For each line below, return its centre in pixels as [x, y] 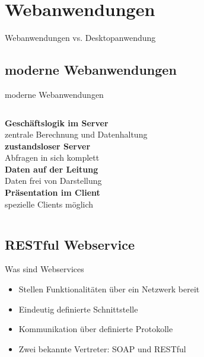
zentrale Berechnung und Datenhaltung [76, 134]
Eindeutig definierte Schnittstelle [78, 309]
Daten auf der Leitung [52, 169]
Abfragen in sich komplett [52, 157]
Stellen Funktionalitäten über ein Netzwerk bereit [109, 289]
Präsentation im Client [52, 192]
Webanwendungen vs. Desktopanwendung [80, 38]
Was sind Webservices [44, 269]
